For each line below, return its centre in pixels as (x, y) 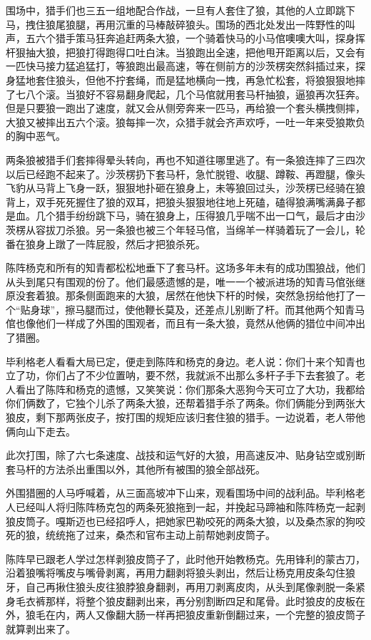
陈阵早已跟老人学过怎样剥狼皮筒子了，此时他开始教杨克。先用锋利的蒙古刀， (185, 558)
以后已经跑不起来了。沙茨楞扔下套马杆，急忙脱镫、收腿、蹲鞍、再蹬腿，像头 (185, 174)
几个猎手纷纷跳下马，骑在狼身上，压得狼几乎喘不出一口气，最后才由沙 (200, 216)
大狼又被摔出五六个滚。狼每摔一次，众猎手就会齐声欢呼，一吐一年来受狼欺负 (185, 122)
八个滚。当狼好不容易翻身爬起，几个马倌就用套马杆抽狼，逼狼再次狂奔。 (195, 94)
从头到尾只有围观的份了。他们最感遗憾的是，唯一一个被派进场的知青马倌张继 (185, 281)
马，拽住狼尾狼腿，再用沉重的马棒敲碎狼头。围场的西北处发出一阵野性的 (176, 24)
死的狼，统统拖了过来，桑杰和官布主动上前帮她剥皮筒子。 (141, 535)
